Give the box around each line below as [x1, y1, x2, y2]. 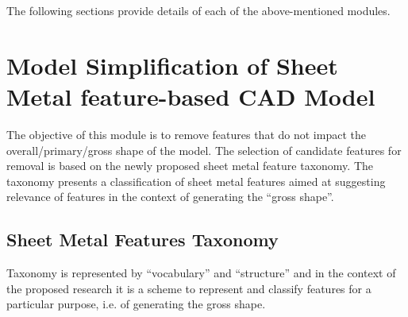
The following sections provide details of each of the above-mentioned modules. [6, 2, 391, 18]
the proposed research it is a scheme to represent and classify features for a [6, 280, 371, 296]
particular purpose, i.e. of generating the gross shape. [6, 296, 266, 312]
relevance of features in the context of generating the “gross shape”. [6, 188, 334, 205]
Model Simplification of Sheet [6, 48, 338, 81]
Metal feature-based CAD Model [6, 79, 375, 112]
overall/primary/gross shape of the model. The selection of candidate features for [6, 141, 402, 158]
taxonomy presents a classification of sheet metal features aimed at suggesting [6, 172, 386, 189]
